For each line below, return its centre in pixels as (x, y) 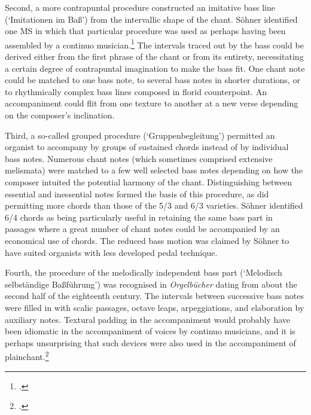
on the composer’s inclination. (60, 115)
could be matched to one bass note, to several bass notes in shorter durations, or (153, 80)
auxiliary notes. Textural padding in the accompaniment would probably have (148, 319)
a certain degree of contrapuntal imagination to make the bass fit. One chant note (155, 68)
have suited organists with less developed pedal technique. (111, 252)
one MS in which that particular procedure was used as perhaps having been (145, 31)
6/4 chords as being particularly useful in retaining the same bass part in (139, 217)
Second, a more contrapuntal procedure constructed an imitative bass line (140, 7)
